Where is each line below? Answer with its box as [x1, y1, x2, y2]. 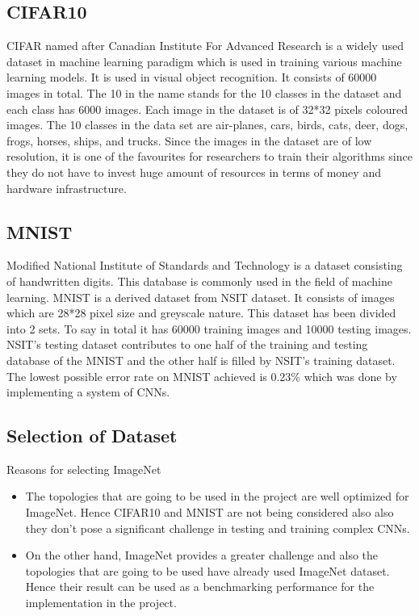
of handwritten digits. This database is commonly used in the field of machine [6, 272, 392, 289]
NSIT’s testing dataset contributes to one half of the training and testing [6, 336, 368, 353]
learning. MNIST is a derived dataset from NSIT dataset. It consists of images [6, 288, 395, 305]
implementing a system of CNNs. [6, 383, 170, 400]
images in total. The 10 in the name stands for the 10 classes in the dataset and [6, 84, 402, 101]
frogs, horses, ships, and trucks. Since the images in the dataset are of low [6, 132, 372, 149]
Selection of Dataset [6, 423, 178, 448]
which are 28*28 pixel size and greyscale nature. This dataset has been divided [6, 304, 396, 321]
